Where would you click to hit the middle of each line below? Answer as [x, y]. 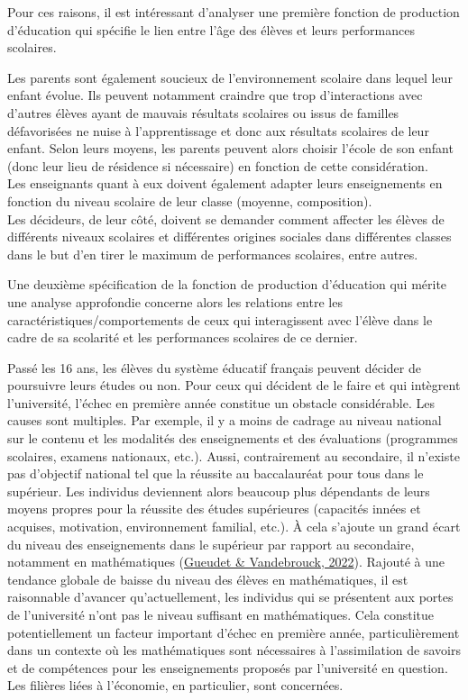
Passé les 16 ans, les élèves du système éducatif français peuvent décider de [214, 367]
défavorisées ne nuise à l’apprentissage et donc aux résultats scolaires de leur [218, 130]
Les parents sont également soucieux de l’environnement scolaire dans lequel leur [230, 77]
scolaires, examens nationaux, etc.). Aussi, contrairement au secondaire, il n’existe [234, 455]
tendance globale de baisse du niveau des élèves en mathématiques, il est [208, 579]
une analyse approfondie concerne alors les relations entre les [175, 301]
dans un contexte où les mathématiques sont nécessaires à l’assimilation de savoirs [234, 650]
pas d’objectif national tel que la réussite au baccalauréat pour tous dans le [216, 473]
